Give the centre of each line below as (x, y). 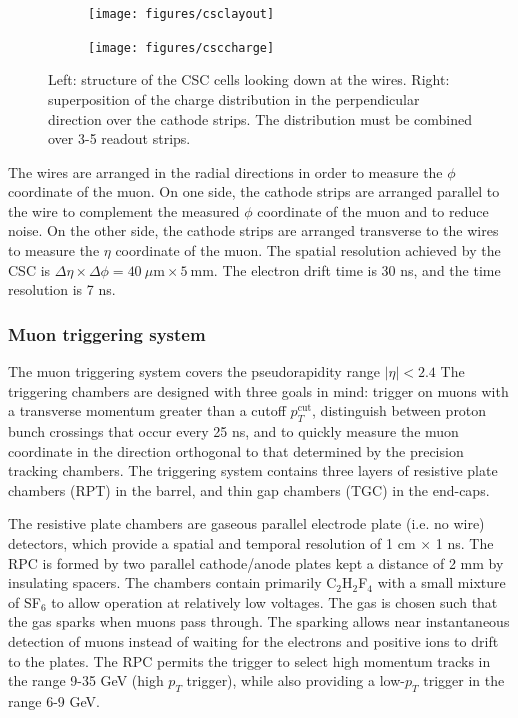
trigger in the (464, 680)
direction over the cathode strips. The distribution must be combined (260, 118)
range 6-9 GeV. (54, 700)
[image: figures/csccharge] (181, 47)
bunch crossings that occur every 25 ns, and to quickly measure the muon (233, 431)
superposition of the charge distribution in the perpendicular (234, 98)
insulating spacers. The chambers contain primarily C (172, 582)
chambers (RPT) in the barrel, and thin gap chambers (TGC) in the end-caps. (249, 489)
